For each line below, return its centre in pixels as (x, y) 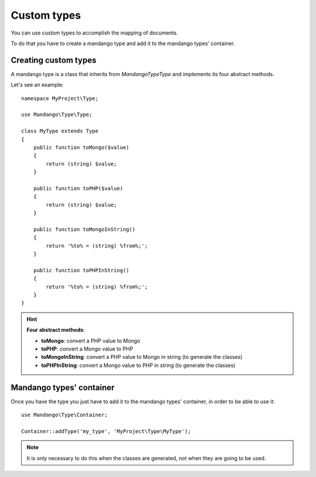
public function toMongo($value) (81, 147)
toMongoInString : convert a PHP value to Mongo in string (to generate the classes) (142, 357)
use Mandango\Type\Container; (65, 415)
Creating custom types (54, 60)
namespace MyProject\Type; (60, 98)
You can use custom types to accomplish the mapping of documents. (95, 33)
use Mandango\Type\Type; (57, 115)
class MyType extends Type (60, 131)
